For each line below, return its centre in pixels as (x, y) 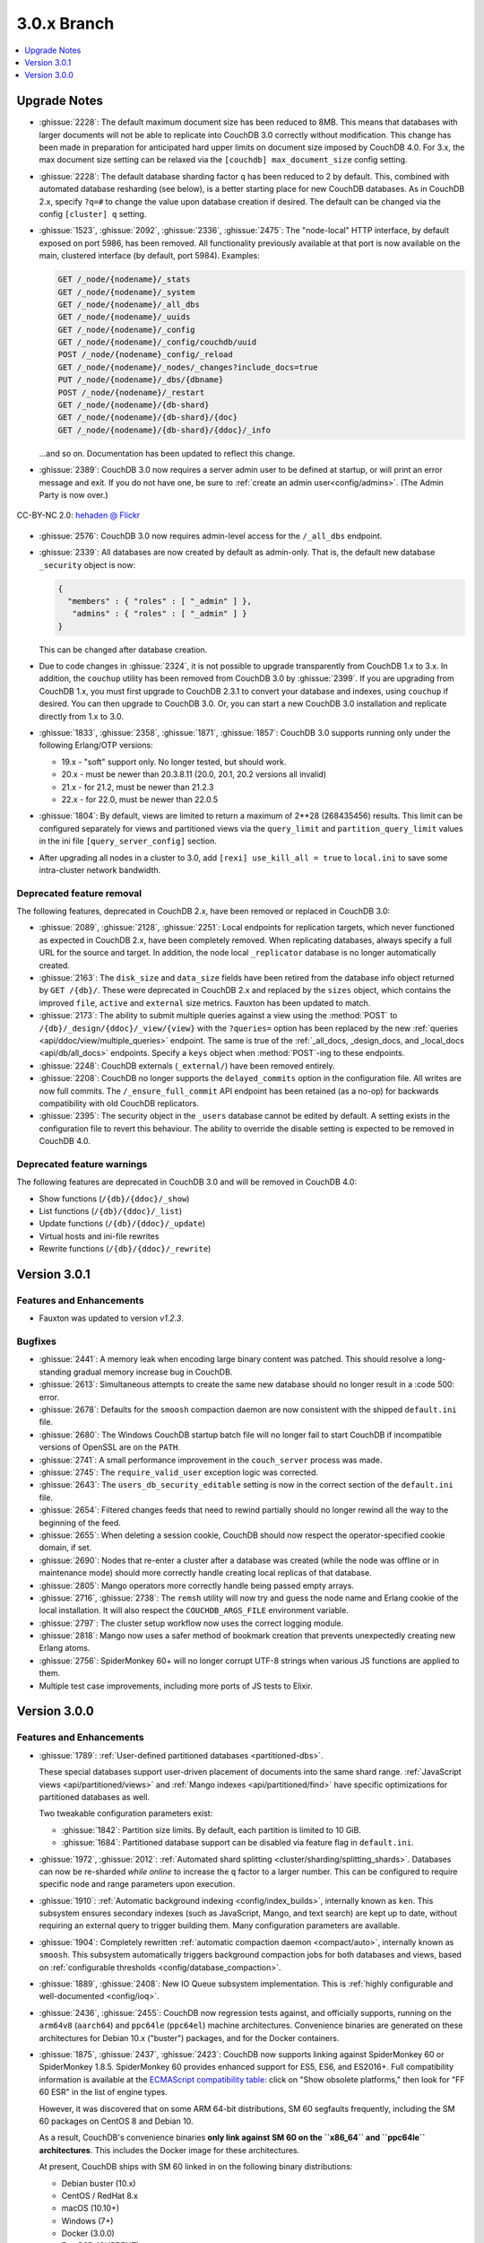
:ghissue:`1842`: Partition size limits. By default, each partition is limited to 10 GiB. (212, 1829)
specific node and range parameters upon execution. (137, 1884)
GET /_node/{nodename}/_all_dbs (129, 304)
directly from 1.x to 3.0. (82, 716)
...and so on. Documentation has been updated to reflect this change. (167, 453)
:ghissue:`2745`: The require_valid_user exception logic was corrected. (178, 1472)
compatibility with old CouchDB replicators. (119, 1103)
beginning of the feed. (80, 1523)
